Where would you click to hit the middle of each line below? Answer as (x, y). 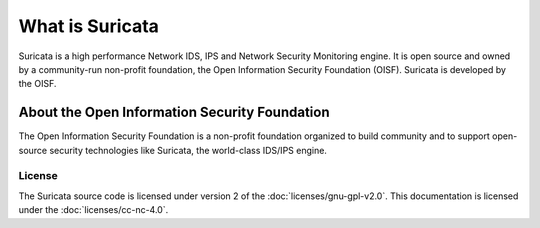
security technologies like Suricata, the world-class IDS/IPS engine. (188, 150)
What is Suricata (89, 26)
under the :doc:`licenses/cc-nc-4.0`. (93, 210)
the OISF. (37, 84)
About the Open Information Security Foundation (174, 112)
